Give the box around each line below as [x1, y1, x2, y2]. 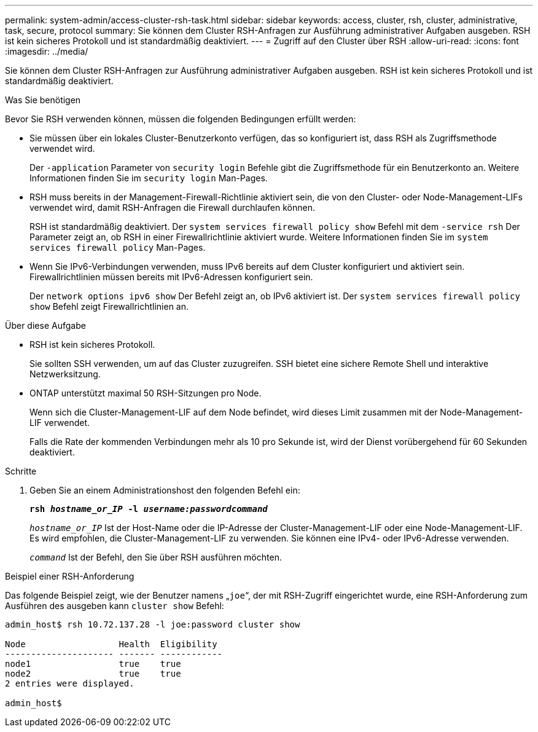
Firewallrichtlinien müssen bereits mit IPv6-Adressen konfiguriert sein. [29, 272, 313, 282]
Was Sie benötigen [5, 95, 81, 105]
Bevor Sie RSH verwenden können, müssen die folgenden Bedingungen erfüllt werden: [5, 114, 356, 124]
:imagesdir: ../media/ [5, 46, 88, 57]
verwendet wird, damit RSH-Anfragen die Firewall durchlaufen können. [29, 202, 315, 213]
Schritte [5, 466, 37, 476]
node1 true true [5, 659, 181, 669]
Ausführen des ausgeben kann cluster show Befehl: [5, 600, 224, 611]
